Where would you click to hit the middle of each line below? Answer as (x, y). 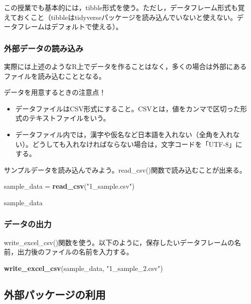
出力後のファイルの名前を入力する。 (75, 252)
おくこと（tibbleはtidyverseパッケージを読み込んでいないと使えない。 (127, 17)
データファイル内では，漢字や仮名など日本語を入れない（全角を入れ (124, 134)
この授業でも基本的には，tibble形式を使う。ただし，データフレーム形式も (121, 7)
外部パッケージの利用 (55, 294)
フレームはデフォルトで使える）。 (70, 27)
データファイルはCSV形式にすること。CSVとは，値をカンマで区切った (128, 108)
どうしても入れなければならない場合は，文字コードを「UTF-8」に (137, 144)
